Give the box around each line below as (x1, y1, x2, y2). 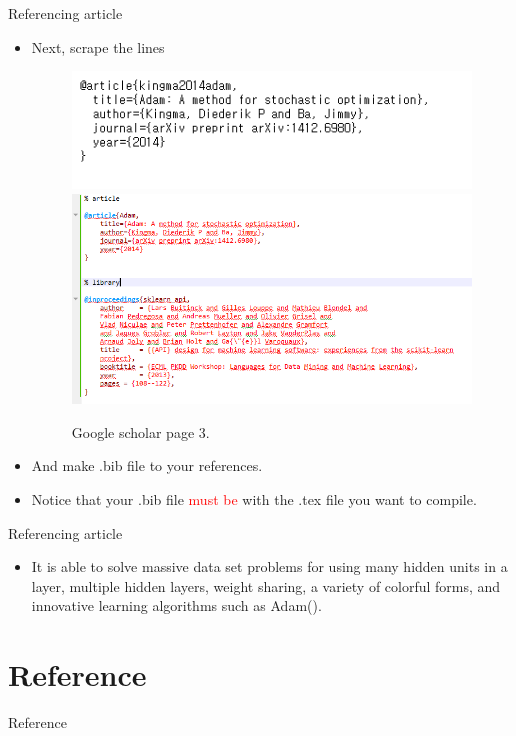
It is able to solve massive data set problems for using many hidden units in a (31, 556, 508, 577)
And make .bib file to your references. (31, 455, 263, 476)
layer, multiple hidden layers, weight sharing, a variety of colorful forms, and (31, 575, 501, 596)
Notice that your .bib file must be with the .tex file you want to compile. (31, 489, 477, 510)
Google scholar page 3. (71, 421, 210, 442)
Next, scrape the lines (31, 36, 165, 57)
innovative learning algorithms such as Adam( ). (31, 595, 322, 616)
